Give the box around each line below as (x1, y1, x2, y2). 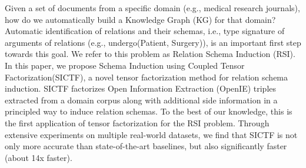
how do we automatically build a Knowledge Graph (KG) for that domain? (5, 13, 276, 25)
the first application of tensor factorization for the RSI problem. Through (5, 116, 270, 129)
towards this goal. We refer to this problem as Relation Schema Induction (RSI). (5, 48, 295, 60)
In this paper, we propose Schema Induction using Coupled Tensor (5, 59, 245, 71)
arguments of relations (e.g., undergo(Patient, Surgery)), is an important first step (5, 36, 301, 48)
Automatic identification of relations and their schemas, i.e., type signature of (5, 25, 285, 37)
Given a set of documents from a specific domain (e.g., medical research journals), (5, 2, 300, 14)
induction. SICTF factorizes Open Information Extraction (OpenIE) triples (5, 82, 277, 95)
